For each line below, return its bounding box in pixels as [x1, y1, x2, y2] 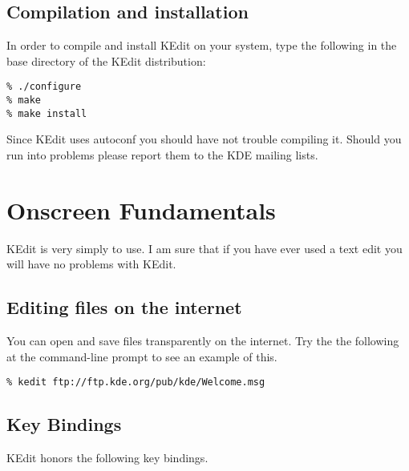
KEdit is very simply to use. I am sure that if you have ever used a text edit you [6, 240, 403, 256]
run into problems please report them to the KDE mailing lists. [6, 146, 318, 163]
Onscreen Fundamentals [6, 193, 276, 226]
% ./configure [6, 81, 82, 93]
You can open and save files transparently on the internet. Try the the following [6, 332, 399, 349]
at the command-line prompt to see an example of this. [6, 348, 277, 364]
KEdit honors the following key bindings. [6, 449, 209, 466]
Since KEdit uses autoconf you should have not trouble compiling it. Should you [6, 131, 402, 147]
